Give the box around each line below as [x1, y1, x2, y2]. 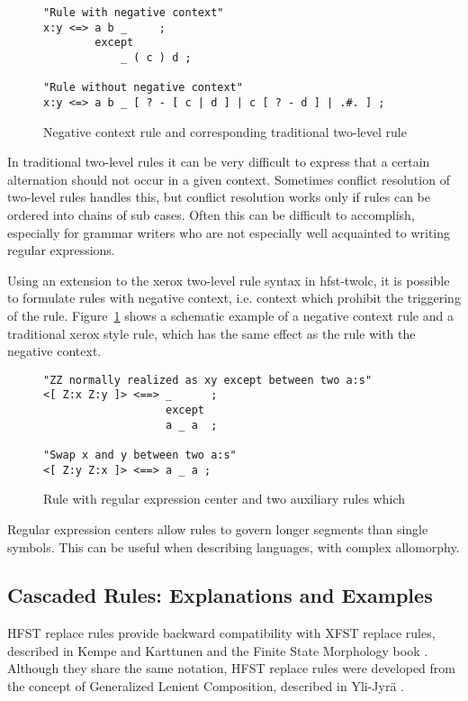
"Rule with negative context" [43, 6, 224, 19]
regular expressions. [7, 241, 115, 259]
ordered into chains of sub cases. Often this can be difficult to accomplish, [7, 205, 415, 223]
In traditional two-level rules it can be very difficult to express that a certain [7, 152, 430, 171]
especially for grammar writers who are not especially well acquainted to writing [7, 223, 451, 241]
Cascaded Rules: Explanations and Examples [7, 581, 433, 609]
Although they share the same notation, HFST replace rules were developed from [7, 659, 455, 678]
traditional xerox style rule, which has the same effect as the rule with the [7, 323, 416, 342]
